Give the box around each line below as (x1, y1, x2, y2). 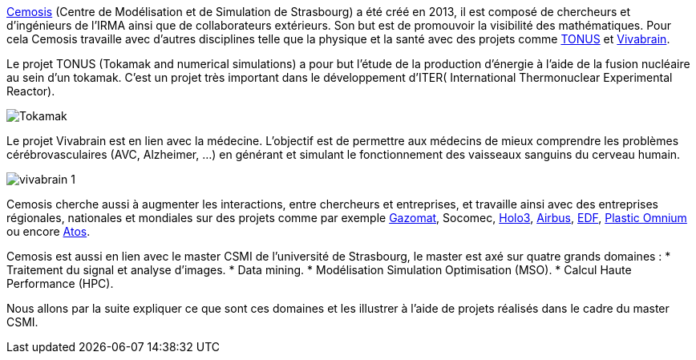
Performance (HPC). (6, 277, 114, 290)
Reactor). (6, 84, 55, 98)
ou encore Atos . (6, 224, 91, 238)
